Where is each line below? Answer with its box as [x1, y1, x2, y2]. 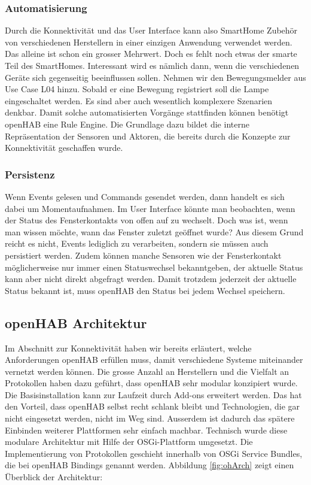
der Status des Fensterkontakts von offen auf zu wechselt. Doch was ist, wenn [5, 214, 288, 226]
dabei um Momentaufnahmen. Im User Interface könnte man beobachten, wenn [5, 202, 295, 214]
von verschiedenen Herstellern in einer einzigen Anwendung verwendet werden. [5, 35, 292, 48]
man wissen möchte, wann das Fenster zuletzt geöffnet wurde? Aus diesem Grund [5, 225, 304, 238]
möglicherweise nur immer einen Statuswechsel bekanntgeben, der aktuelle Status [5, 260, 303, 273]
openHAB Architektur [5, 313, 147, 332]
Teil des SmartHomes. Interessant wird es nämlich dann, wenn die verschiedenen [5, 59, 300, 71]
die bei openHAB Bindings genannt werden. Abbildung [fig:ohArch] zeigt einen [5, 459, 294, 471]
